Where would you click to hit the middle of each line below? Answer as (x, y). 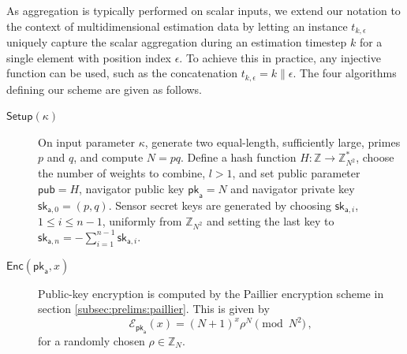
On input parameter (86, 142)
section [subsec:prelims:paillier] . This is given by (154, 309)
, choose (375, 157)
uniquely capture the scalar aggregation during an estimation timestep (177, 42)
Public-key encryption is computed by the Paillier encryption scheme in (211, 293)
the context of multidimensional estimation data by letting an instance (177, 26)
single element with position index (89, 57)
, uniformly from (142, 221)
